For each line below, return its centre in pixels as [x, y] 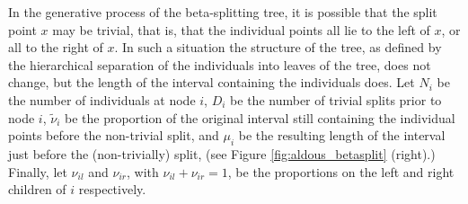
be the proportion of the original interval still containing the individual [260, 117]
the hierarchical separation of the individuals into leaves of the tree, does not [220, 64]
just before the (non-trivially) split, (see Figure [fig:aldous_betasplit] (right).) [222, 153]
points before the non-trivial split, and [114, 135]
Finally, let [38, 171]
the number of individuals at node [102, 99]
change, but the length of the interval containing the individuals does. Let [212, 82]
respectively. [112, 189]
